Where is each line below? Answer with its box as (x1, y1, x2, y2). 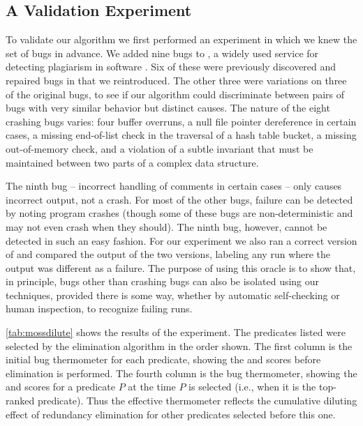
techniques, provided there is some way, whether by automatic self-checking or (6, 287, 340, 302)
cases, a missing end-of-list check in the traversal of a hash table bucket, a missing (6, 128, 357, 142)
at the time (128, 379, 176, 394)
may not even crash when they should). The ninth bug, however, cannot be (6, 219, 327, 234)
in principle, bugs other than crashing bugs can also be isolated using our (6, 274, 320, 289)
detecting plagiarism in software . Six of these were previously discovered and (6, 59, 336, 74)
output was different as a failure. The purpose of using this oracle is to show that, (6, 260, 356, 275)
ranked (6, 393, 35, 408)
